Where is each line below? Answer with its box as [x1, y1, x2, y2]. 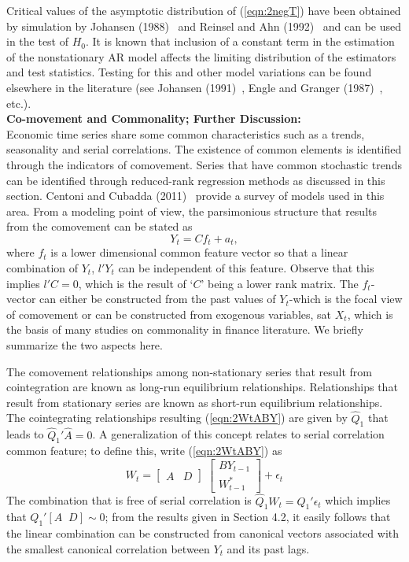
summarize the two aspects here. [6, 336, 163, 353]
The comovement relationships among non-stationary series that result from [6, 363, 372, 379]
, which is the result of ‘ [78, 275, 193, 291]
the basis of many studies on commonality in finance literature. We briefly [6, 321, 363, 338]
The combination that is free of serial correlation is [6, 492, 252, 508]
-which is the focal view [289, 290, 403, 307]
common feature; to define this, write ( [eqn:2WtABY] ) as [6, 442, 282, 459]
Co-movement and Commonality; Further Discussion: [6, 110, 301, 127]
